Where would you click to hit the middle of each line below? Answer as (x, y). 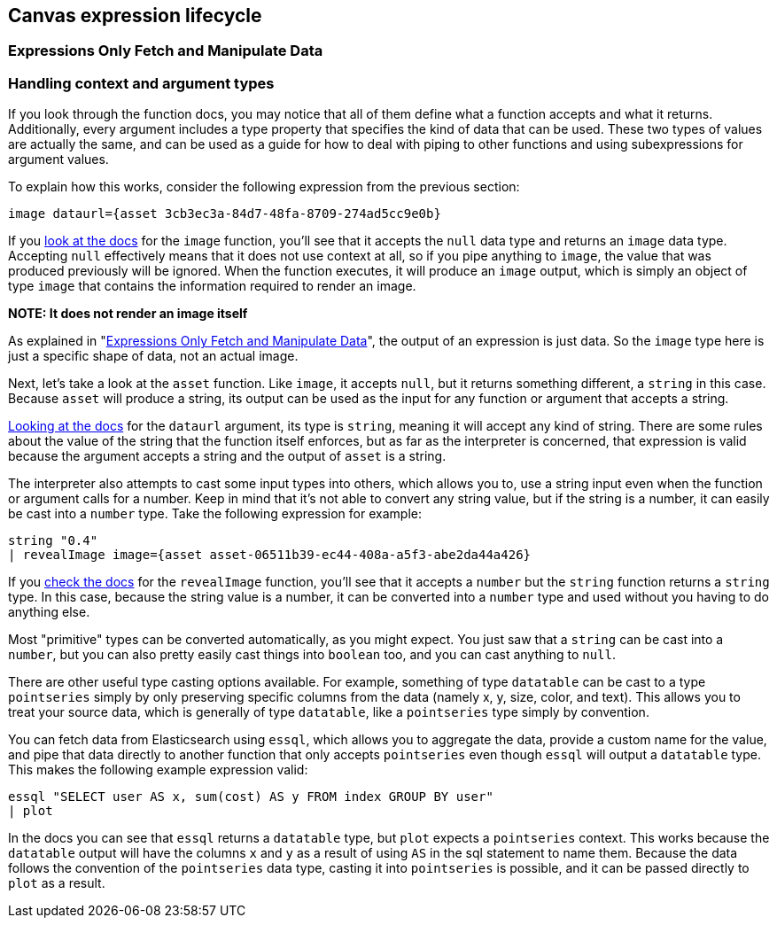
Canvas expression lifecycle (135, 16)
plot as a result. (57, 883)
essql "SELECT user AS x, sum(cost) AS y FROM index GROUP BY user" (251, 797)
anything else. (49, 612)
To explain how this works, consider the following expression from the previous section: (264, 187)
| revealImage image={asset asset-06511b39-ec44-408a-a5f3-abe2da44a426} (270, 555)
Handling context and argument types (141, 83)
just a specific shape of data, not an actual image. (153, 356)
